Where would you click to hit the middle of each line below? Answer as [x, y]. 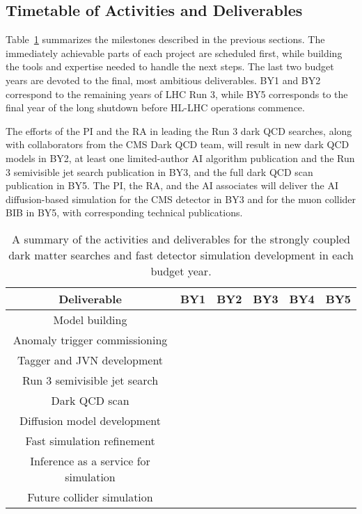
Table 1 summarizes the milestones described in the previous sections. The [165, 39]
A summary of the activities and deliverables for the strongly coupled [181, 239]
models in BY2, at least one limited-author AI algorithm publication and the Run [180, 158]
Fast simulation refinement [90, 440]
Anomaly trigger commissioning [90, 339]
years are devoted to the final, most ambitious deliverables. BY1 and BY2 [163, 80]
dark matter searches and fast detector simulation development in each [181, 255]
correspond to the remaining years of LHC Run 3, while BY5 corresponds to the [177, 94]
